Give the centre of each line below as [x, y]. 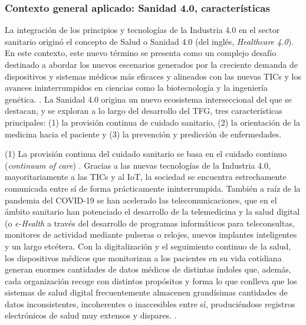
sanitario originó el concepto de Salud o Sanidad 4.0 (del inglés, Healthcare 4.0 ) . [149, 41]
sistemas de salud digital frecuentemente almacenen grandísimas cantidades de [146, 292]
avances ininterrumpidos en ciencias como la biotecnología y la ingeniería [136, 88]
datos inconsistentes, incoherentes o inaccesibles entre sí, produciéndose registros [150, 303]
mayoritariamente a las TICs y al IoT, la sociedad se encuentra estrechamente [146, 177]
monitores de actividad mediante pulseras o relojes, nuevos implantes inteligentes [151, 234]
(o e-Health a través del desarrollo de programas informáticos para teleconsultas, [150, 223]
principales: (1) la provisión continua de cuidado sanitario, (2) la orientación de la [152, 122]
